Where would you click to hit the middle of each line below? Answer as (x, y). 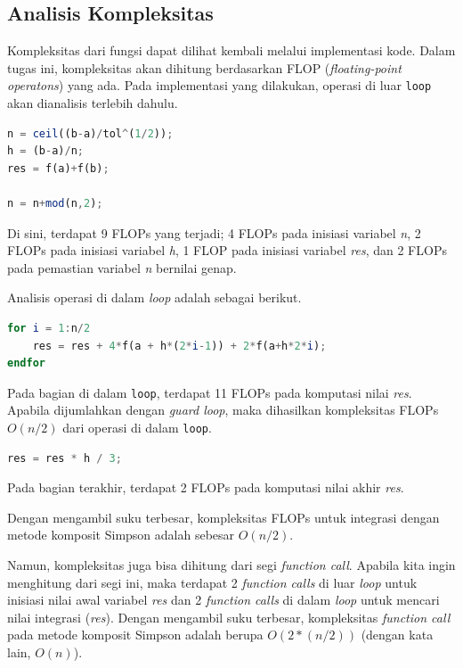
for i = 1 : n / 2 (49, 328)
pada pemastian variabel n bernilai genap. (122, 267)
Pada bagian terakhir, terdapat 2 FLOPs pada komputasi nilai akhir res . (206, 487)
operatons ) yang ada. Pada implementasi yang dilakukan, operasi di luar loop (219, 85)
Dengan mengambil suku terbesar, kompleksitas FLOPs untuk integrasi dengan (223, 517)
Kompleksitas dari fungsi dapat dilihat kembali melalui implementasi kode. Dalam (231, 50)
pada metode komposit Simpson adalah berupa (135, 635)
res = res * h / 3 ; (65, 458)
